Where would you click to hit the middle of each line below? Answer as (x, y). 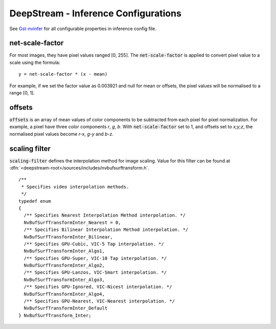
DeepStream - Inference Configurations (95, 13)
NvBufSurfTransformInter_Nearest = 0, (72, 222)
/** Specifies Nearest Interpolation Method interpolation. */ (105, 215)
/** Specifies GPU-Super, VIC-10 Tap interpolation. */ (95, 258)
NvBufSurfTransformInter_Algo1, (64, 251)
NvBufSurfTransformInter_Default (66, 308)
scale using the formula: (35, 62)
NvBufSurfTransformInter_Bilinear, (68, 237)
